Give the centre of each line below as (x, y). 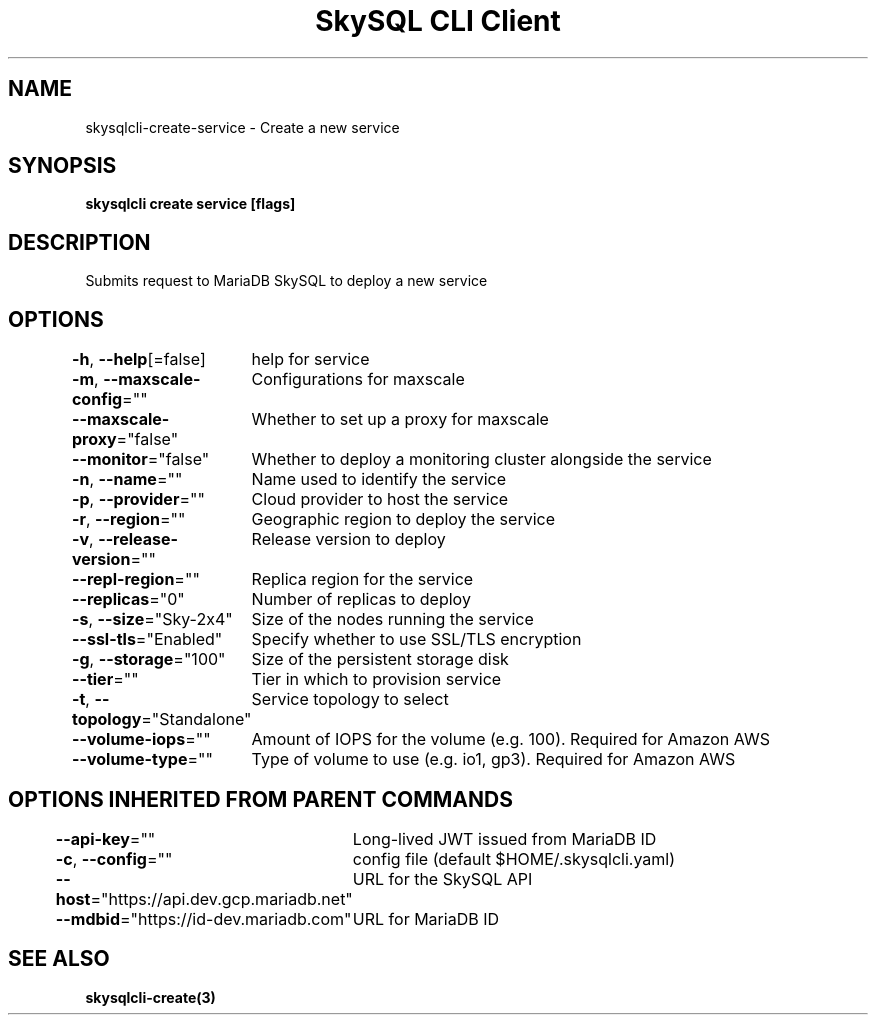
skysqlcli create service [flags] (190, 204)
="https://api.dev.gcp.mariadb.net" (221, 898)
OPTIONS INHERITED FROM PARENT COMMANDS (260, 799)
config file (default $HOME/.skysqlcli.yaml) (514, 858)
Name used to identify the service (379, 479)
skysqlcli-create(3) (150, 997)
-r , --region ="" (128, 519)
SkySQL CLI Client (438, 21)
